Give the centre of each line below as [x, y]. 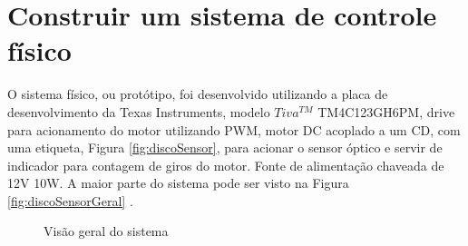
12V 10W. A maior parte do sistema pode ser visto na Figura [178, 183]
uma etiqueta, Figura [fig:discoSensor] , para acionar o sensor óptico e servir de [225, 148]
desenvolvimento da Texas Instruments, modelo [139, 111]
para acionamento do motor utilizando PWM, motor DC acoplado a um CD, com [234, 129]
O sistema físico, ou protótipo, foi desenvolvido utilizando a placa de [198, 94]
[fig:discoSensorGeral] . [70, 200]
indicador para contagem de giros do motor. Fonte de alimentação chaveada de [226, 165]
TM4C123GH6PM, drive [386, 111]
